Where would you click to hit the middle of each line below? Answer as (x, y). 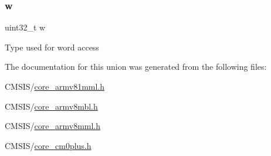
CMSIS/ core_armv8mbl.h (51, 106)
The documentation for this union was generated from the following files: (136, 67)
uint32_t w (25, 27)
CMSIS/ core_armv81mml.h (55, 86)
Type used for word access (52, 47)
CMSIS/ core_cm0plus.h (48, 145)
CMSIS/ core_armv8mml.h (53, 126)
